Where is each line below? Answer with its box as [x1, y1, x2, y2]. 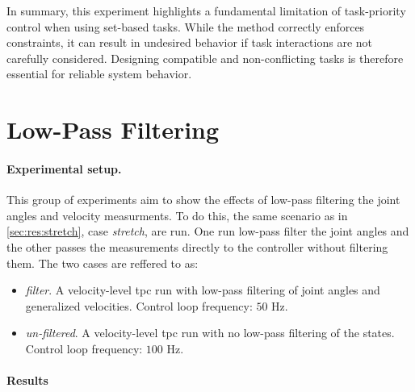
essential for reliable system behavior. [6, 65, 192, 82]
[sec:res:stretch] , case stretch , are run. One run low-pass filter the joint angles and [6, 223, 409, 240]
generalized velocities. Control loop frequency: [25, 297, 253, 314]
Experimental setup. [6, 160, 122, 177]
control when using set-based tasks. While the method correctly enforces [6, 18, 365, 35]
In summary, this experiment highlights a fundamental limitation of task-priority [6, 2, 406, 19]
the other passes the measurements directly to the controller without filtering [6, 238, 388, 255]
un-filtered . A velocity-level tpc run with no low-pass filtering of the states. [25, 324, 395, 341]
